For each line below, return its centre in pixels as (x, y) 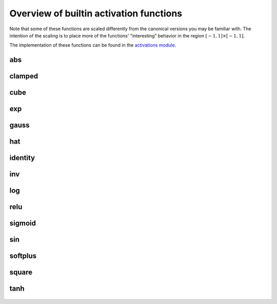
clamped (24, 76)
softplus (23, 256)
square (21, 272)
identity (22, 158)
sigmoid (23, 223)
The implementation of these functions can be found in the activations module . (93, 45)
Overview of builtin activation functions (96, 13)
